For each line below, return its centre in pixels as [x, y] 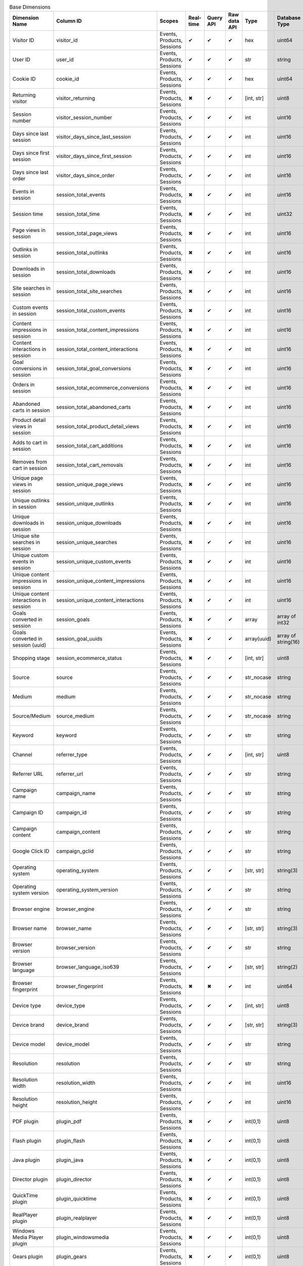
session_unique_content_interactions [100, 600]
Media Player [28, 1237]
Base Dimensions [30, 7]
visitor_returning [76, 98]
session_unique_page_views [90, 485]
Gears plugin [28, 1257]
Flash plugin [27, 1141]
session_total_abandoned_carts [94, 407]
